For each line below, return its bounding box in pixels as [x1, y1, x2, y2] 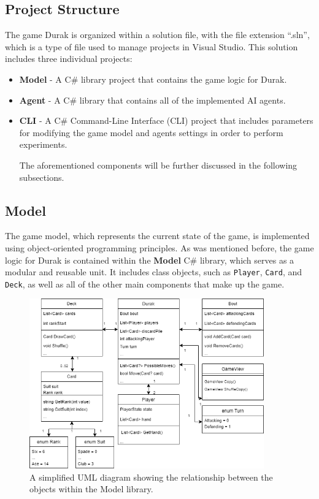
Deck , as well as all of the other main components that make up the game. [5, 277, 285, 290]
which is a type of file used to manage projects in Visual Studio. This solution [5, 40, 298, 53]
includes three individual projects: [5, 52, 133, 65]
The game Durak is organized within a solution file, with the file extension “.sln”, [5, 28, 310, 41]
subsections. [19, 170, 64, 183]
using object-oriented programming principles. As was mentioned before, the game [5, 241, 314, 254]
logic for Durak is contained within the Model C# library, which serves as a [5, 253, 294, 266]
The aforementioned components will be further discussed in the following [19, 158, 298, 171]
